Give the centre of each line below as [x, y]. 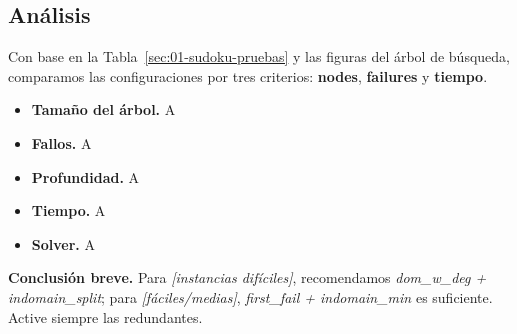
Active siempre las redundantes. [105, 316]
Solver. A [63, 243]
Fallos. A [61, 142]
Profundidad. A [85, 176]
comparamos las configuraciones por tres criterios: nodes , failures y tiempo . [248, 75]
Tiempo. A [68, 210]
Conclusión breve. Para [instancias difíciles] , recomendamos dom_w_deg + [247, 277]
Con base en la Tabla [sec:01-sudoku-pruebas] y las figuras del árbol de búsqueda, [259, 56]
